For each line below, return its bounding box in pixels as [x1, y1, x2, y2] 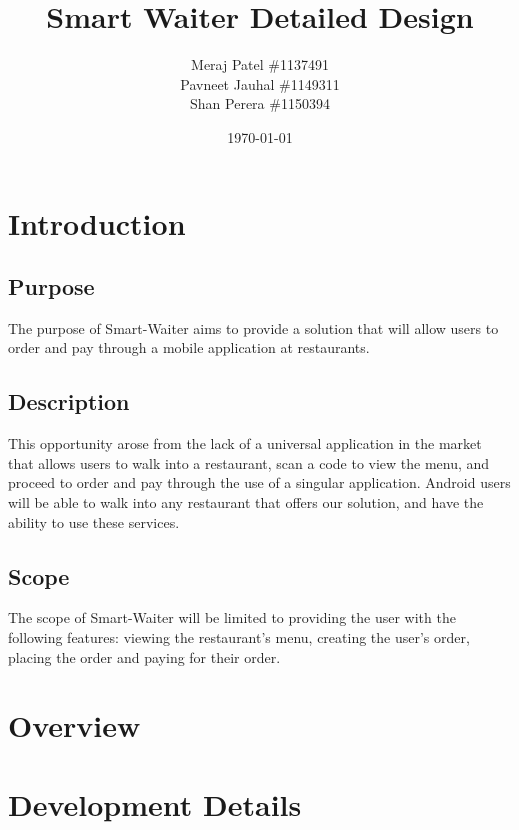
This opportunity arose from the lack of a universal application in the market [8, 433, 482, 454]
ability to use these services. [8, 511, 180, 532]
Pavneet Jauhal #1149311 [180, 73, 340, 94]
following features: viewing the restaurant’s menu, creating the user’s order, [8, 627, 470, 648]
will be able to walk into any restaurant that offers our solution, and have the [8, 492, 484, 513]
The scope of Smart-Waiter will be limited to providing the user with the [8, 607, 456, 628]
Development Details [8, 783, 302, 824]
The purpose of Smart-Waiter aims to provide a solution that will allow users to [8, 317, 499, 338]
